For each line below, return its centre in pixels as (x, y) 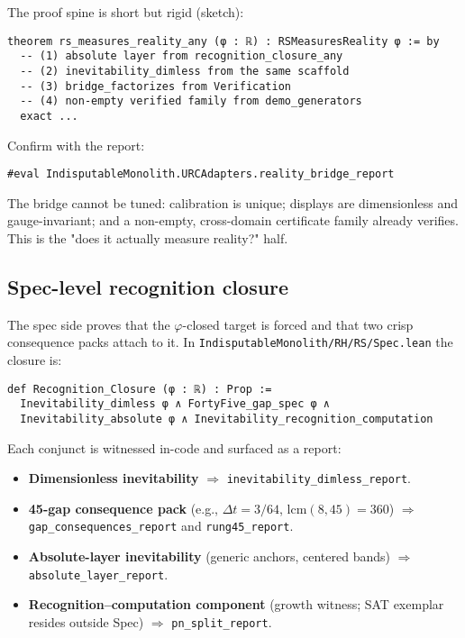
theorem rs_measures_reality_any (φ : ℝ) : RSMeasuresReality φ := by (223, 41)
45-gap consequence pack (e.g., (123, 508)
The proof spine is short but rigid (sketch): (126, 12)
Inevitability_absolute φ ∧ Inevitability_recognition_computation (227, 419)
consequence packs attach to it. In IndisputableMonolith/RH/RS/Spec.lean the (230, 342)
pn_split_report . (222, 621)
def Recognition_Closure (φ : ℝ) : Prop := (140, 389)
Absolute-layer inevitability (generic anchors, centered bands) (209, 556)
